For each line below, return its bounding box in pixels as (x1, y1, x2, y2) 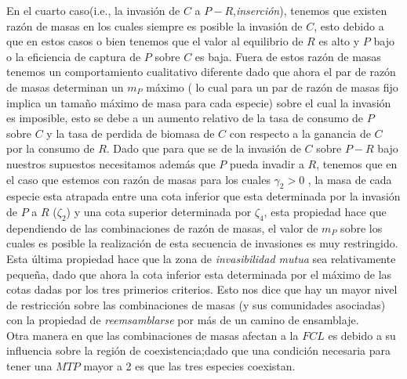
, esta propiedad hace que (263, 203, 387, 219)
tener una (6, 358, 53, 374)
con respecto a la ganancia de (229, 125, 371, 141)
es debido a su (328, 327, 396, 343)
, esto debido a (314, 17, 384, 34)
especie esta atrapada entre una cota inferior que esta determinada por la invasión (6, 188, 401, 204)
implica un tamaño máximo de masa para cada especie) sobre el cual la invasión (6, 94, 391, 110)
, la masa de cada (307, 171, 392, 187)
